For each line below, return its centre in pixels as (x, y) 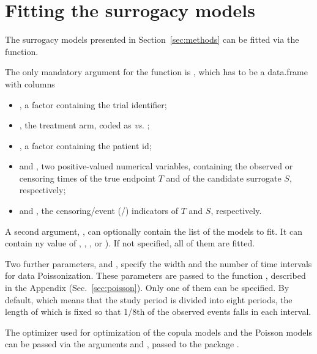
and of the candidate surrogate (224, 178)
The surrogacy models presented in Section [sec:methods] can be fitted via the (152, 39)
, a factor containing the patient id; (85, 145)
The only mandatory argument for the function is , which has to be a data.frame (156, 72)
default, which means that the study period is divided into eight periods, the (149, 299)
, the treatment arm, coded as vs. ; (84, 125)
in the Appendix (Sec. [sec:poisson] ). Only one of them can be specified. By (147, 288)
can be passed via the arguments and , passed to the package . (122, 344)
